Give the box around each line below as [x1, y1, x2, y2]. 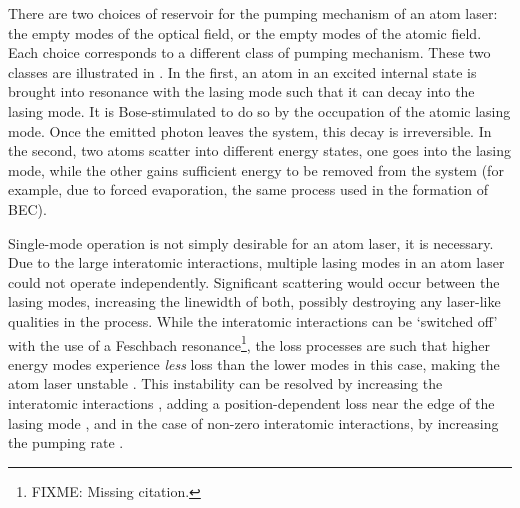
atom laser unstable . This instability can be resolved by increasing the [8, 373, 443, 394]
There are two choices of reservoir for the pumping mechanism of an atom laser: [8, 3, 498, 23]
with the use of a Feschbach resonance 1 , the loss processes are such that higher [8, 331, 491, 355]
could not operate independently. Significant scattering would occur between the [8, 271, 500, 292]
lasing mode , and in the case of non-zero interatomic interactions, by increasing [8, 412, 499, 433]
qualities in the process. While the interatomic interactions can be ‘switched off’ [8, 310, 498, 331]
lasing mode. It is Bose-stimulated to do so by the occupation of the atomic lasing [8, 100, 511, 121]
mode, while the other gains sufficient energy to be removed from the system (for [8, 159, 504, 180]
